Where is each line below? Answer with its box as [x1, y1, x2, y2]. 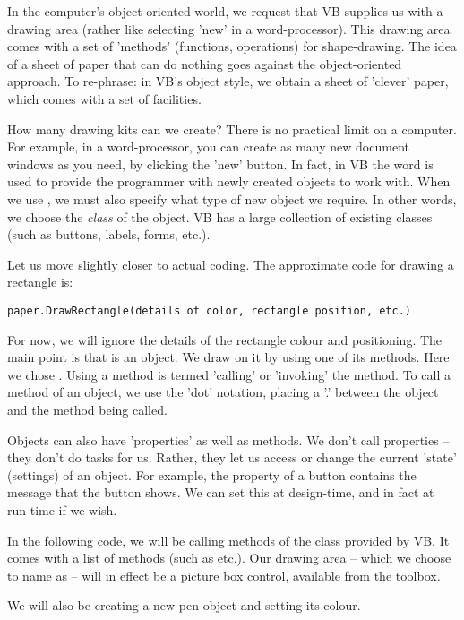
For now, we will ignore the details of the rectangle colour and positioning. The [7, 330, 443, 349]
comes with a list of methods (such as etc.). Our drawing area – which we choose [7, 548, 451, 567]
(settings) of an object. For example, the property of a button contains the [7, 465, 417, 484]
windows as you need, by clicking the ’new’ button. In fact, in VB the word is [7, 154, 434, 173]
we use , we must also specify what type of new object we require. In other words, [7, 189, 457, 208]
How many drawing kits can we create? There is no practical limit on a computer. [7, 119, 457, 138]
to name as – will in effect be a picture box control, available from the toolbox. [7, 565, 441, 584]
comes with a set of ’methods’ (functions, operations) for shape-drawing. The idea [7, 37, 457, 56]
